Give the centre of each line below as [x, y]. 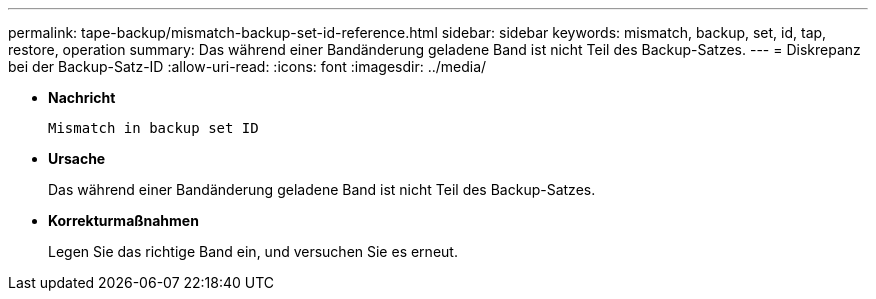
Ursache [77, 158]
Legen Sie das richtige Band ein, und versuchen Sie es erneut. [253, 251]
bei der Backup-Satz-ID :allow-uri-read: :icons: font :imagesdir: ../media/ [247, 66]
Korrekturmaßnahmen [123, 220]
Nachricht [82, 97]
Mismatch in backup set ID [153, 128]
